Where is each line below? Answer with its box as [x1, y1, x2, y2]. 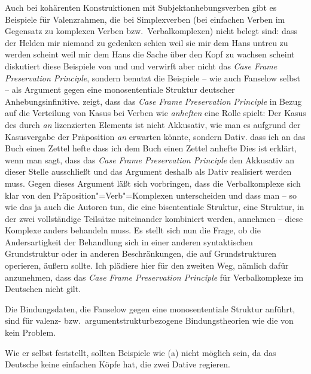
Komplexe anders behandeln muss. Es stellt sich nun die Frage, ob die [5, 224, 261, 236]
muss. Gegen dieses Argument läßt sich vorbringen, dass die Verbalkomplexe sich [5, 177, 301, 189]
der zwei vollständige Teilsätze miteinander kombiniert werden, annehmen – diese [5, 212, 303, 224]
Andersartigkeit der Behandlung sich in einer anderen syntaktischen [5, 235, 253, 248]
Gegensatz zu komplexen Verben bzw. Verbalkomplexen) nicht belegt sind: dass [5, 25, 297, 37]
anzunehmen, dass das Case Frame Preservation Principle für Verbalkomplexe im [5, 270, 304, 283]
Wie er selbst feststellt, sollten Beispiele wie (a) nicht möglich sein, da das [5, 346, 276, 358]
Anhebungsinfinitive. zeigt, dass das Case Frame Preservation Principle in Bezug [5, 95, 302, 107]
